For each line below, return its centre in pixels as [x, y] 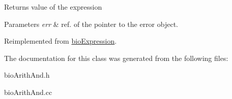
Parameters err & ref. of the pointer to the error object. [91, 24]
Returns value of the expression [53, 7]
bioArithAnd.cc [28, 92]
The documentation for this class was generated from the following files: [116, 58]
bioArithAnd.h [27, 75]
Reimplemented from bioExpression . [61, 41]
